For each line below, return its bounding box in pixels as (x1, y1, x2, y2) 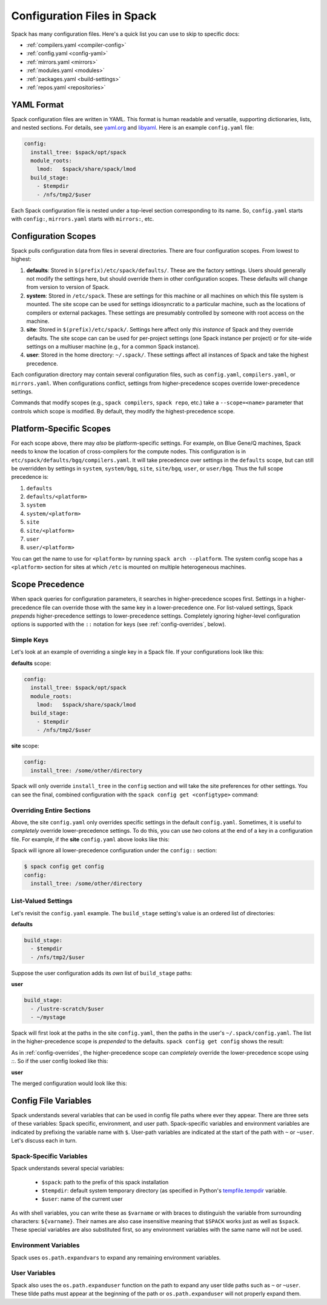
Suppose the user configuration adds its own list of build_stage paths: (11, 969, 193, 976)
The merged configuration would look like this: (11, 1080, 127, 1087)
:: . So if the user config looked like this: (11, 1058, 108, 1065)
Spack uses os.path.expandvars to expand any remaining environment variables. (11, 1253, 221, 1261)
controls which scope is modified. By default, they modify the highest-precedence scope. (11, 407, 236, 415)
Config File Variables (11, 1095, 92, 1106)
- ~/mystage (30, 1013, 66, 1021)
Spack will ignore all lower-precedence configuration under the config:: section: (11, 847, 217, 854)
